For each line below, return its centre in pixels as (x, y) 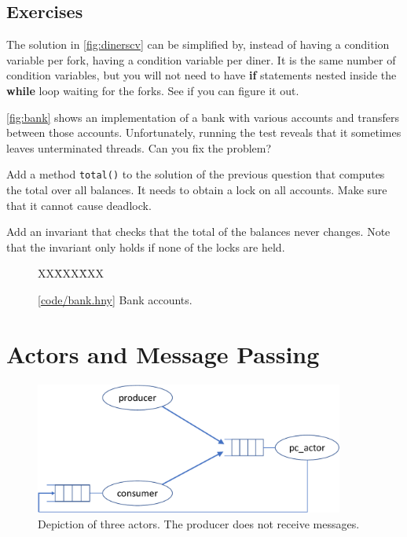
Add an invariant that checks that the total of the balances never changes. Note (198, 232)
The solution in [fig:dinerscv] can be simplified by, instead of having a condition (198, 44)
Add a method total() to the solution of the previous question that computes (196, 174)
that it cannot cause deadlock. (79, 205)
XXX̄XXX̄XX (71, 273)
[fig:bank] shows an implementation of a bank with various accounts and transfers (203, 117)
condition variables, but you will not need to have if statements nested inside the (202, 75)
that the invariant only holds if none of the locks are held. (146, 246)
